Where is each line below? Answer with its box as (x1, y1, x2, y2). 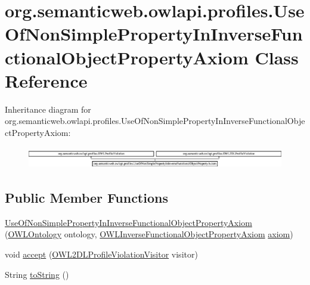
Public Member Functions (5, 188, 168, 206)
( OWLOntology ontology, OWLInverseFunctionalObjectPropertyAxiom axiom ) (5, 228, 293, 240)
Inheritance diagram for (5, 103, 91, 115)
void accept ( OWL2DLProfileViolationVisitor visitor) (5, 247, 198, 260)
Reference (5, 68, 88, 92)
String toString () (5, 268, 69, 280)
